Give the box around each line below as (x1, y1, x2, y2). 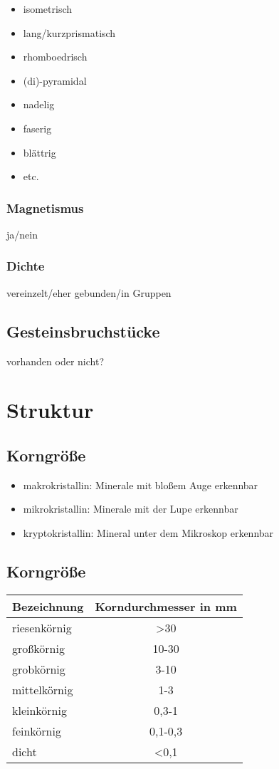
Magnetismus (6, 199, 84, 216)
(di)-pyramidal (23, 73, 87, 88)
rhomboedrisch (23, 49, 88, 64)
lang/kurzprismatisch (23, 25, 116, 40)
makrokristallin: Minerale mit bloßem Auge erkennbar (23, 477, 258, 492)
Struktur (6, 395, 94, 424)
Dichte (6, 257, 45, 275)
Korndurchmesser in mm (95, 597, 237, 614)
